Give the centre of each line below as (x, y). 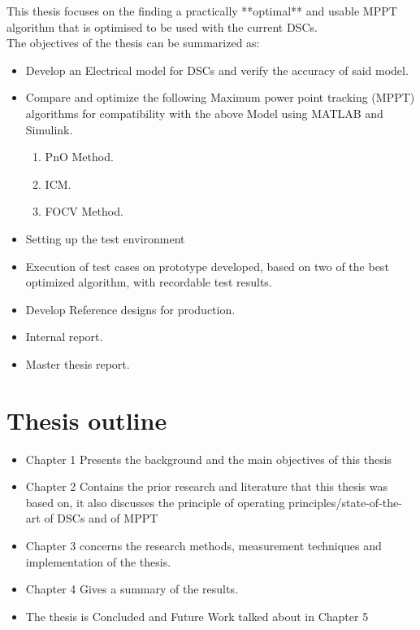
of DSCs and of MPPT (101, 518)
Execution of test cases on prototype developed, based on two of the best (207, 266)
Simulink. (49, 129)
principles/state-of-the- (345, 502)
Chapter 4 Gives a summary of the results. (132, 589)
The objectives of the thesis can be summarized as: (133, 43)
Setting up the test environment (105, 238)
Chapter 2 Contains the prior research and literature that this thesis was (207, 486)
